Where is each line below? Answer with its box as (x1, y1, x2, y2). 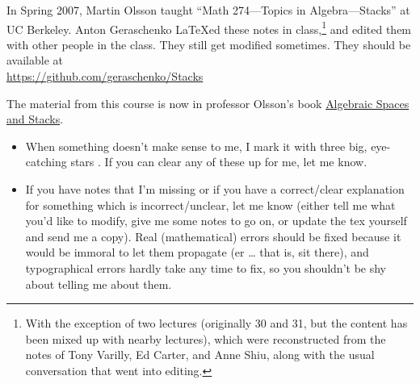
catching (25, 153, 67, 170)
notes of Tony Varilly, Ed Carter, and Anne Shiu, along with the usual (25, 346, 375, 363)
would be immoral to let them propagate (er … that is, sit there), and (25, 244, 369, 261)
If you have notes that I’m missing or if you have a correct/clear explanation (25, 181, 405, 197)
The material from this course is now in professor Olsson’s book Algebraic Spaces (6, 94, 409, 111)
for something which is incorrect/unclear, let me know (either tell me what (25, 196, 396, 213)
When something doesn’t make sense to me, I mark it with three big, (25, 137, 367, 154)
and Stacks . (6, 111, 64, 127)
